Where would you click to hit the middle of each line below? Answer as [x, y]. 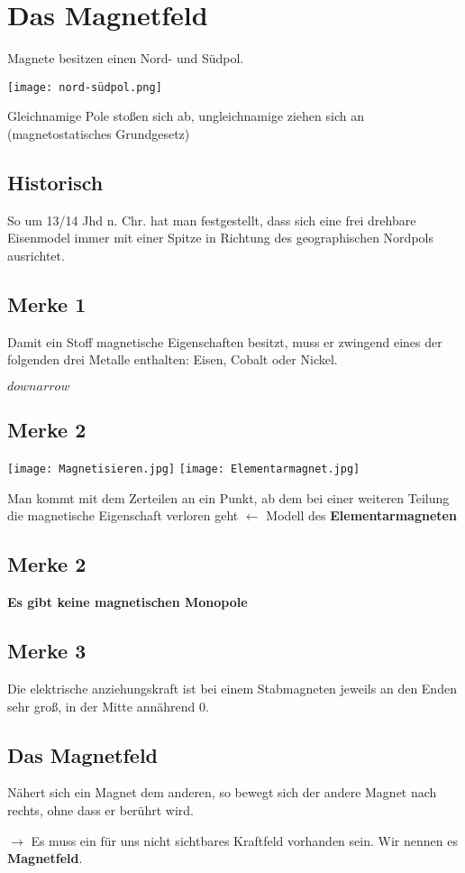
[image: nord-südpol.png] [85, 87]
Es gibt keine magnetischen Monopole [128, 602]
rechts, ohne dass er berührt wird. [100, 809]
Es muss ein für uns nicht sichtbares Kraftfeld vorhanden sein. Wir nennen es [244, 840]
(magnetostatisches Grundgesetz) [99, 133]
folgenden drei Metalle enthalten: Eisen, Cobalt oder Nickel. [173, 359]
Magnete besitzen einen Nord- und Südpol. [126, 58]
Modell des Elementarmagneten [361, 515]
